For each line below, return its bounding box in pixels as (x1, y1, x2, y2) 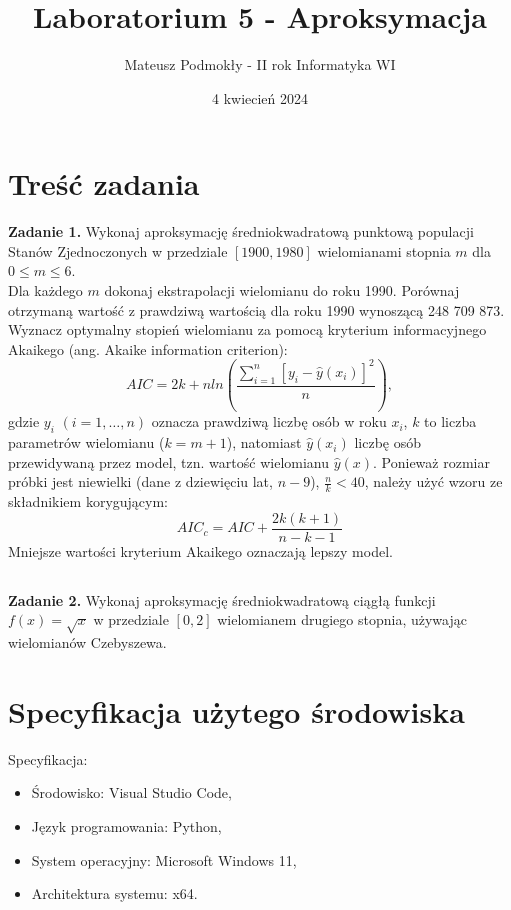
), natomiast (226, 432, 302, 453)
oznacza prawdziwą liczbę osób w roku (151, 411, 387, 432)
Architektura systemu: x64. (31, 883, 198, 904)
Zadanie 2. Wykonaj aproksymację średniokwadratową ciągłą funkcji (8, 589, 436, 610)
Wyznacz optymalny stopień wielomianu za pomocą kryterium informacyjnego (8, 319, 487, 340)
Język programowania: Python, (31, 816, 222, 837)
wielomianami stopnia (317, 240, 451, 261)
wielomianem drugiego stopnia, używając (217, 609, 467, 630)
